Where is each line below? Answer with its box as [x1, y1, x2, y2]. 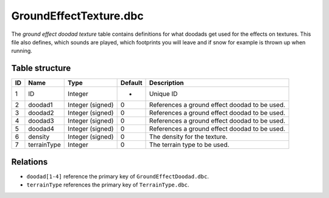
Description [149, 79, 184, 87]
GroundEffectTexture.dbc [11, 9, 144, 22]
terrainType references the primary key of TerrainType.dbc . [26, 181, 189, 188]
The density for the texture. [149, 132, 228, 141]
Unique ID [149, 90, 178, 98]
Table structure [11, 63, 71, 73]
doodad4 [28, 125, 55, 133]
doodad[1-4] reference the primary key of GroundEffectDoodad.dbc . [26, 172, 210, 180]
